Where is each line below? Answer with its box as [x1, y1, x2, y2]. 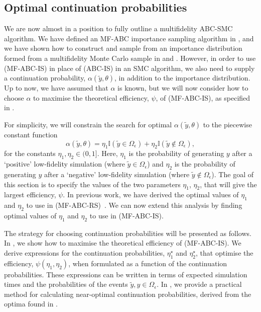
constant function [4, 129, 58, 139]
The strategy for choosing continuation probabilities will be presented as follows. [4, 227, 251, 238]
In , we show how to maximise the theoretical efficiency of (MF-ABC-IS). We [4, 238, 241, 248]
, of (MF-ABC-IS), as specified [156, 92, 250, 103]
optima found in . [4, 298, 58, 309]
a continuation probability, [4, 72, 86, 83]
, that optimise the [196, 247, 253, 258]
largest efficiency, [4, 189, 56, 200]
